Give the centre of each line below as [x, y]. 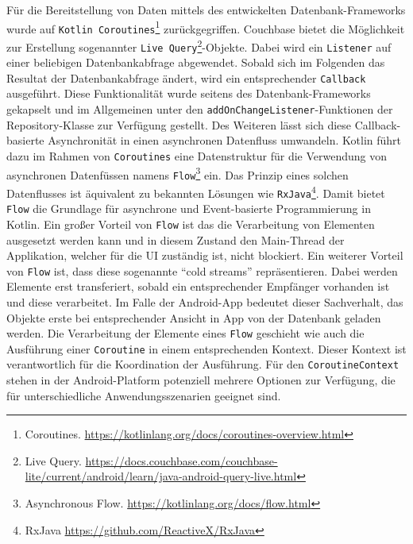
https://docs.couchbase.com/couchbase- [181, 460]
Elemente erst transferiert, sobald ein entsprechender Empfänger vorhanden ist [198, 286]
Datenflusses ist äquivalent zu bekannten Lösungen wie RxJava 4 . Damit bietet [196, 191]
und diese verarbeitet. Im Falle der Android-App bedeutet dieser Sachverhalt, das [205, 301]
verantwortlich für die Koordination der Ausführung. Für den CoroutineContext [203, 364]
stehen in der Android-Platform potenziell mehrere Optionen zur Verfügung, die [201, 380]
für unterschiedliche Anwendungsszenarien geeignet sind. [144, 395]
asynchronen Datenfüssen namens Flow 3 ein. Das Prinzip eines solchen [178, 173]
